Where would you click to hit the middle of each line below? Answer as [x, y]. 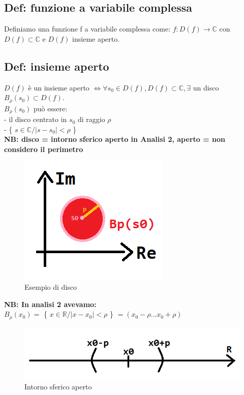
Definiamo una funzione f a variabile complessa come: [87, 29]
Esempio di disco [51, 287]
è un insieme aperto [59, 87]
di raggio [91, 119]
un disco [206, 87]
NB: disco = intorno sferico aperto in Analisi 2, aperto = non [115, 139]
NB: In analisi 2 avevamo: [50, 304]
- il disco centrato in [36, 119]
